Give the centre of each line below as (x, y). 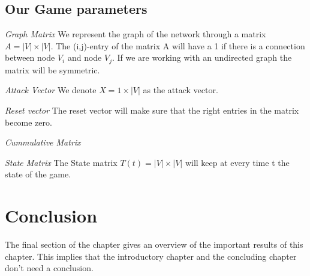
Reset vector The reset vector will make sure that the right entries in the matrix (152, 110)
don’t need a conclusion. (49, 268)
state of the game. (38, 174)
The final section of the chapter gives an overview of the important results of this (154, 244)
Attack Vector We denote (51, 90)
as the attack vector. (180, 90)
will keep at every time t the (237, 162)
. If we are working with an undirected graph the (202, 57)
